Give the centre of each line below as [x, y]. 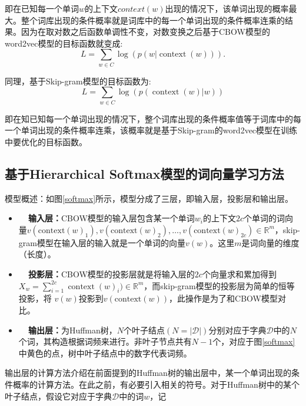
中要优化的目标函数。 [46, 141]
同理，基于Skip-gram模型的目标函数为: [78, 81]
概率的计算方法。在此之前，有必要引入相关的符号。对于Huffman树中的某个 [156, 384]
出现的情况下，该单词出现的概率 [227, 8]
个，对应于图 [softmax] [254, 341]
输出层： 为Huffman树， [72, 330]
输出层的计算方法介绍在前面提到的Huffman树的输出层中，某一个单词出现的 [148, 373]
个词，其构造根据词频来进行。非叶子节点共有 [105, 341]
